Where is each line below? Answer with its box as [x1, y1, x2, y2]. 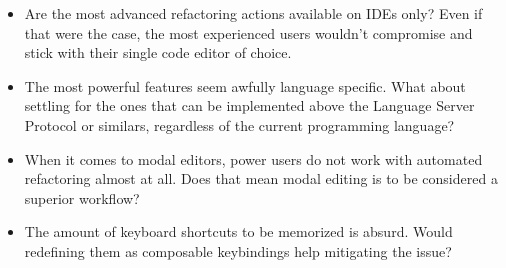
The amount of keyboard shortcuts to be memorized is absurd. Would [24, 221, 453, 242]
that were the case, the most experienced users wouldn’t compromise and [24, 22, 473, 43]
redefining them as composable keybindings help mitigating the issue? [24, 240, 452, 261]
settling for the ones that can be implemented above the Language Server [24, 95, 475, 116]
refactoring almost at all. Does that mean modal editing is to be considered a [24, 168, 498, 189]
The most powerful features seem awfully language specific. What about [24, 75, 466, 96]
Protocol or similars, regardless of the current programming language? [24, 114, 455, 135]
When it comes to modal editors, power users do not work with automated [24, 148, 483, 169]
